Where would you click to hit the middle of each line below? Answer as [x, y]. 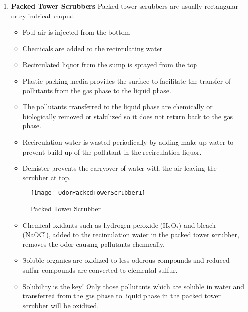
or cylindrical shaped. [43, 15]
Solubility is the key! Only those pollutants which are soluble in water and [133, 286]
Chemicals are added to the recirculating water [93, 48]
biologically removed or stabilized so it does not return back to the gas [128, 116]
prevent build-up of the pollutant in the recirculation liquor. [112, 151]
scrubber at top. [47, 177]
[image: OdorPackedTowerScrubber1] [88, 193]
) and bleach [197, 225]
